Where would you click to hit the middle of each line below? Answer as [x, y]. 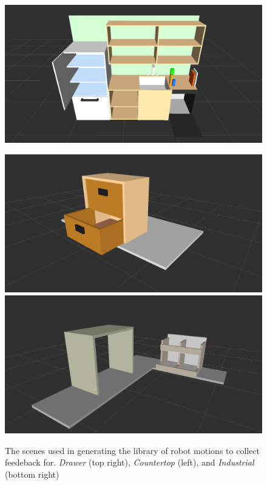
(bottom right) [32, 474]
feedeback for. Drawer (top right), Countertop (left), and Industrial [130, 462]
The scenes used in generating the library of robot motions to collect [133, 450]
